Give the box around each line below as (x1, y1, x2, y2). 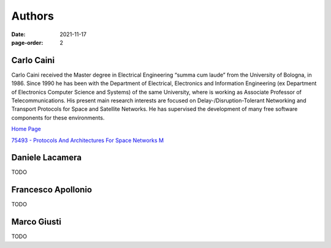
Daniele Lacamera (11, 152, 82, 163)
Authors (11, 9, 55, 23)
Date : (11, 31, 26, 38)
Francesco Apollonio (11, 184, 92, 195)
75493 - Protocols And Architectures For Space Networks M (11, 137, 164, 144)
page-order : (11, 39, 44, 46)
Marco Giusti (11, 217, 61, 227)
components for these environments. (11, 114, 105, 121)
